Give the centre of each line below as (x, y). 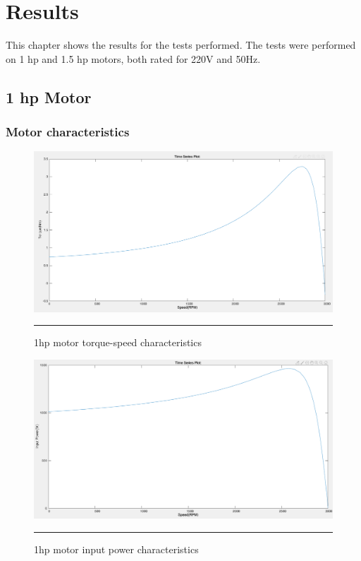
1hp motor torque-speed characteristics (118, 342)
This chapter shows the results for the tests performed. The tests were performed (181, 45)
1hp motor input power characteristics (116, 549)
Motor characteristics (68, 132)
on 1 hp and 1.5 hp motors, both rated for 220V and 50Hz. (133, 58)
